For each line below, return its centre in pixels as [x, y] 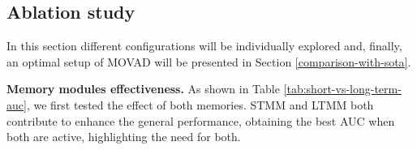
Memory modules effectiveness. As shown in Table [143, 89]
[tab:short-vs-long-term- [342, 89]
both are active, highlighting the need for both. [124, 137]
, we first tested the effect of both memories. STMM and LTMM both [200, 104]
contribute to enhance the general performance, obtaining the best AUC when [201, 120]
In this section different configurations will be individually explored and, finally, [204, 46]
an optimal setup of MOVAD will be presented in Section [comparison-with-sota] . [209, 61]
